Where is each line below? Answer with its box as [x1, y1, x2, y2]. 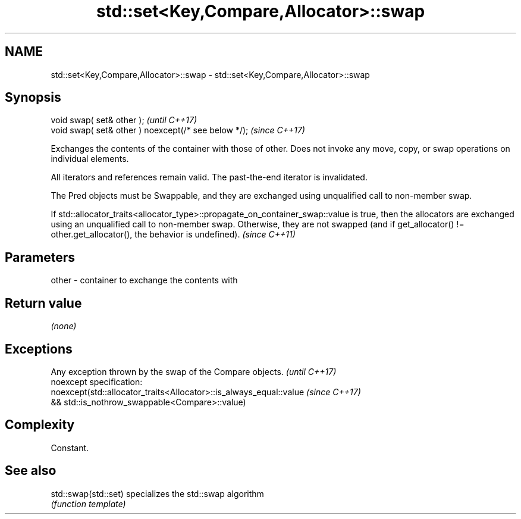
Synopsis [5, 90, 61, 105]
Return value [5, 295, 82, 311]
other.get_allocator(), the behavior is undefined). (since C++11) [51, 229, 296, 240]
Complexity [5, 417, 75, 433]
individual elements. [51, 154, 129, 164]
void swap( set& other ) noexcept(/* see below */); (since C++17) [51, 125, 305, 136]
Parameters [5, 249, 75, 265]
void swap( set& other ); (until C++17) [51, 115, 197, 126]
